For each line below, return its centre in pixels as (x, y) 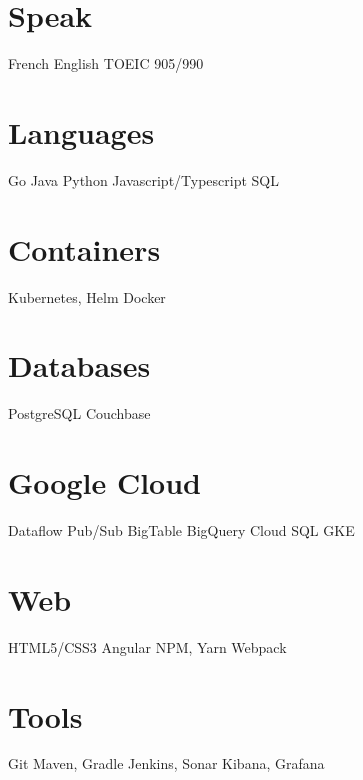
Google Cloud (105, 482)
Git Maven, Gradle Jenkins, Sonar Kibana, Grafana (166, 763)
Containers (84, 248)
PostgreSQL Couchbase (79, 413)
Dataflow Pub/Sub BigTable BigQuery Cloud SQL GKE (181, 530)
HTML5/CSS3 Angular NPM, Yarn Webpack (147, 646)
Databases (79, 365)
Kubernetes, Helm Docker (87, 296)
